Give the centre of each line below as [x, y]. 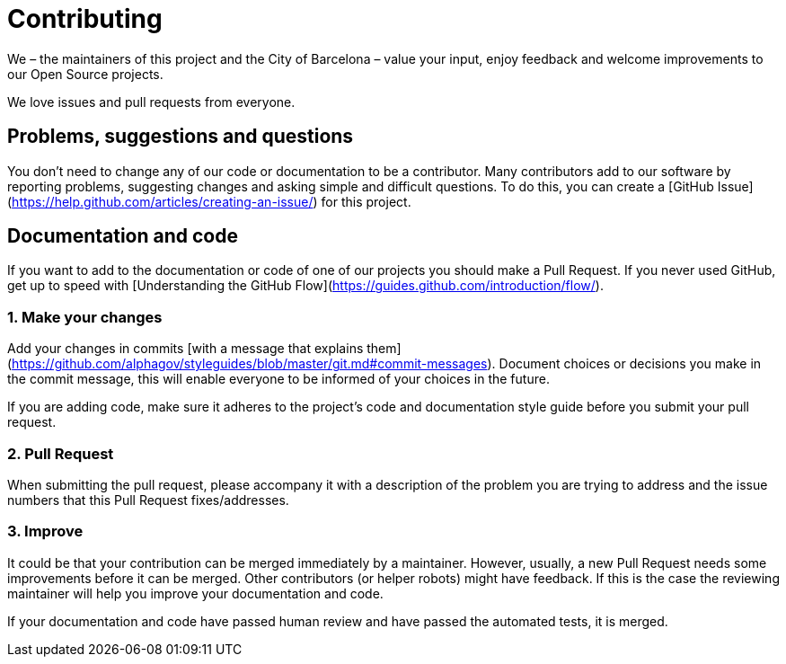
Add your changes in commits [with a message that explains [185, 349]
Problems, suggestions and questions [181, 137]
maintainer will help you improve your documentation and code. [195, 593]
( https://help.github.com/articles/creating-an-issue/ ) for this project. [209, 201]
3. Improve [45, 531]
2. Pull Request [61, 453]
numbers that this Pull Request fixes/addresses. [148, 500]
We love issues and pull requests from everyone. [151, 102]
